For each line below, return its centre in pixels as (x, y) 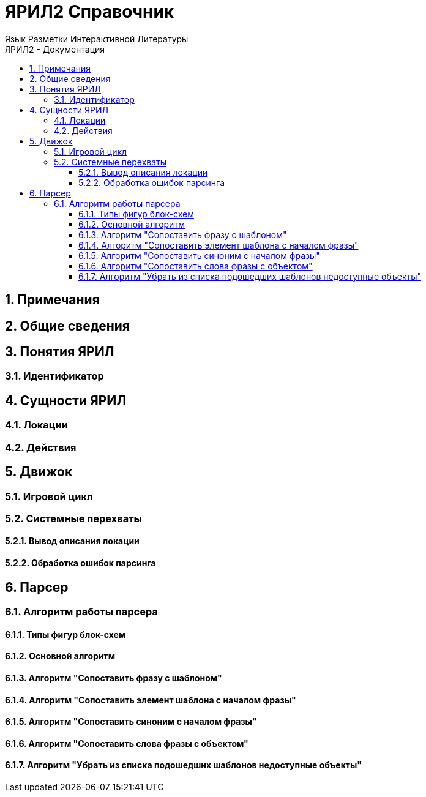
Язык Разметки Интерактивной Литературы (97, 39)
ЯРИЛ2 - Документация (55, 49)
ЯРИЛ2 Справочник (90, 12)
